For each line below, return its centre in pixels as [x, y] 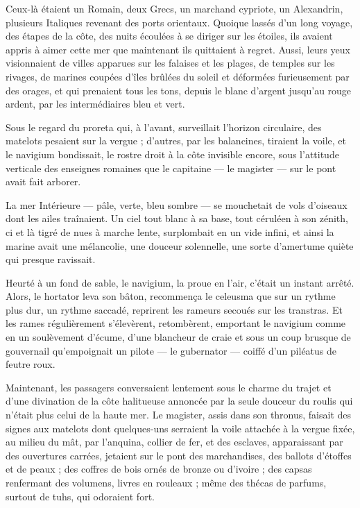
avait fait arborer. [43, 181]
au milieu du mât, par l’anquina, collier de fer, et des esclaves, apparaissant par [174, 442]
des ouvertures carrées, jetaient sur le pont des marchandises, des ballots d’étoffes [179, 455]
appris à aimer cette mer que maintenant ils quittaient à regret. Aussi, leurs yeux [178, 49]
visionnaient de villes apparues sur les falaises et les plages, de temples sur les [170, 63]
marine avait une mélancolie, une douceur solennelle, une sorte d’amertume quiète [180, 245]
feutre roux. [31, 364]
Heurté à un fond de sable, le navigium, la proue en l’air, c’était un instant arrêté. [180, 282]
